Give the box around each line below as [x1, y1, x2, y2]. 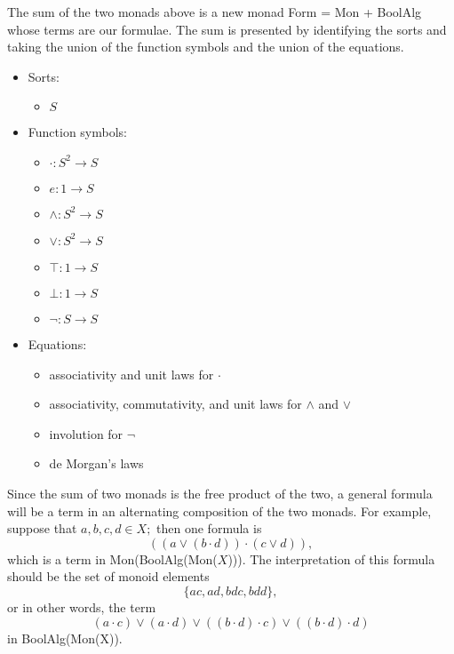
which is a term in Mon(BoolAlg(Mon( [7, 549, 218, 568]
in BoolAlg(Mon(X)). [7, 628, 123, 647]
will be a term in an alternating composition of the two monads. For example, [7, 501, 432, 520]
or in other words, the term [7, 597, 156, 616]
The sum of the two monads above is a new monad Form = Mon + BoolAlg [7, 3, 422, 20]
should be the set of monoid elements [7, 567, 210, 586]
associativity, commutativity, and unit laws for [49, 395, 302, 413]
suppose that [7, 519, 77, 538]
